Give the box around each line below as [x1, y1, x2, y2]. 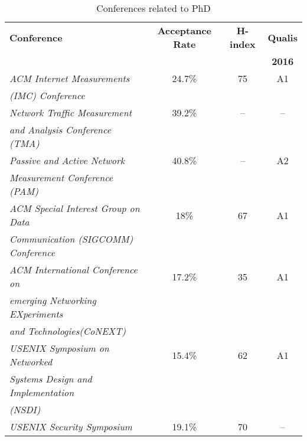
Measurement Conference [9, 171, 113, 184]
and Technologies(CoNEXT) [9, 324, 126, 338]
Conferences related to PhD [96, 1, 211, 15]
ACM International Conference [9, 263, 138, 276]
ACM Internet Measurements [9, 71, 130, 85]
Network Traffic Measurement [9, 106, 132, 119]
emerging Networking [9, 293, 96, 307]
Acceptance [157, 24, 211, 37]
